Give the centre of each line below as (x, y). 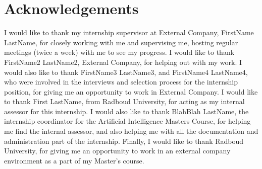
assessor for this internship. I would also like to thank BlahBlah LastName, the (126, 111)
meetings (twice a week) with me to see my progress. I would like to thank (119, 52)
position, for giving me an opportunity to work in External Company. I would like (131, 91)
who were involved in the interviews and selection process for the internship (121, 82)
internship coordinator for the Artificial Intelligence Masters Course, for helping (127, 121)
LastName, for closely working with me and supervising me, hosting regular (121, 42)
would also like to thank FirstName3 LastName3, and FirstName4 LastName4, (126, 72)
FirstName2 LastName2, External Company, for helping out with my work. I (123, 62)
